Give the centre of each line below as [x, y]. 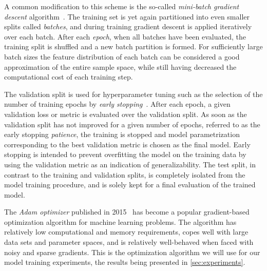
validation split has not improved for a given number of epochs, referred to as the [132, 124]
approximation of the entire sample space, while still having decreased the [120, 66]
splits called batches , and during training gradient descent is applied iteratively [128, 26]
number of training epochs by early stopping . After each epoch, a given [117, 104]
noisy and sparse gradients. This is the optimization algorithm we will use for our [132, 252]
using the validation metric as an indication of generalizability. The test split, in [130, 164]
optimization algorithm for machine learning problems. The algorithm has [120, 221]
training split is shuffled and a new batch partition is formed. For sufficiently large [133, 46]
